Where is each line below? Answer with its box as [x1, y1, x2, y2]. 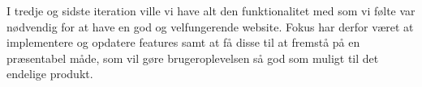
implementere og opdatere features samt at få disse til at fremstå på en [6, 34, 360, 51]
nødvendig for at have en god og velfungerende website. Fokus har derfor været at [6, 18, 414, 35]
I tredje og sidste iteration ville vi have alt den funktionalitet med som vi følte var [6, 2, 416, 19]
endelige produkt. [6, 65, 93, 82]
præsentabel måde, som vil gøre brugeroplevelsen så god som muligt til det [6, 49, 379, 66]
